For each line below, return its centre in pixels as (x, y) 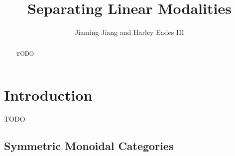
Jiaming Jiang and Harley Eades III (129, 32)
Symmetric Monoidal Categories (89, 146)
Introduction (48, 95)
